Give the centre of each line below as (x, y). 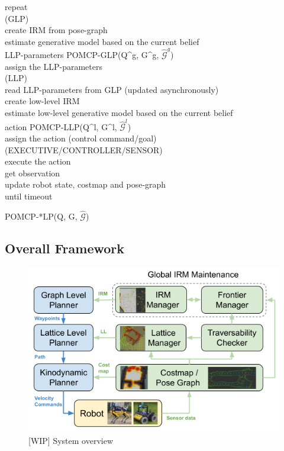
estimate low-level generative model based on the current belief (119, 113)
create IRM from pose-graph (56, 30)
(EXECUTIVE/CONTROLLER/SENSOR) (84, 149)
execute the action (38, 161)
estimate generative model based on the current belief (102, 41)
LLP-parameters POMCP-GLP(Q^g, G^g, (82, 55)
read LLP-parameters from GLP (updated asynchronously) (112, 89)
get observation (33, 173)
